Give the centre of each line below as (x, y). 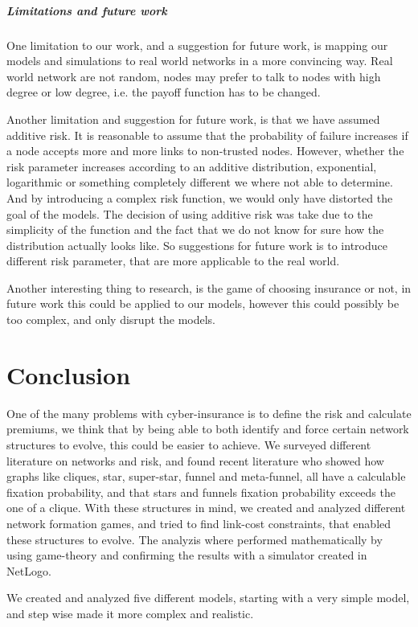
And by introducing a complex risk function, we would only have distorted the (200, 197)
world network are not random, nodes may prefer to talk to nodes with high (194, 76)
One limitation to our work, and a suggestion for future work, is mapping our (197, 45)
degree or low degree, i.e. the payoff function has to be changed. (164, 92)
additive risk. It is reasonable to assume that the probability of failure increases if (207, 135)
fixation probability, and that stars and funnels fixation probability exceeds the (201, 492)
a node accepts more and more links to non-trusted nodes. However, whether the (205, 151)
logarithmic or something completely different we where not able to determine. (200, 182)
